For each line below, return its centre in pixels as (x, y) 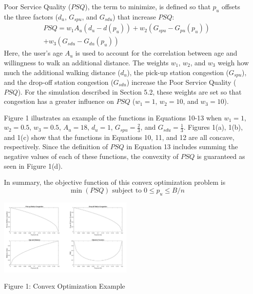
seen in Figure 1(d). (33, 166)
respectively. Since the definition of (56, 147)
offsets (231, 6)
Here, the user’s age (33, 53)
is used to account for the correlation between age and (156, 53)
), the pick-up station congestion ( (178, 72)
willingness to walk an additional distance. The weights (86, 62)
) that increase (134, 16)
